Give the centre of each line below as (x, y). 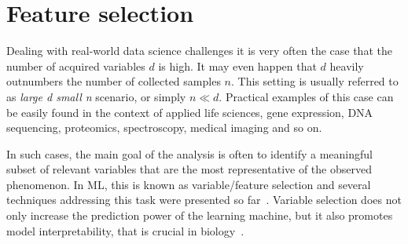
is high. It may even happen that (237, 66)
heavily (347, 66)
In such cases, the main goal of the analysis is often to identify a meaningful (189, 153)
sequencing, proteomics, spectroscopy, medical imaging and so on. (164, 127)
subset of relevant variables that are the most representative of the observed (189, 169)
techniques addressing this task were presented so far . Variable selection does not (204, 200)
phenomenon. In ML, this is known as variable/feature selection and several (189, 184)
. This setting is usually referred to (314, 81)
